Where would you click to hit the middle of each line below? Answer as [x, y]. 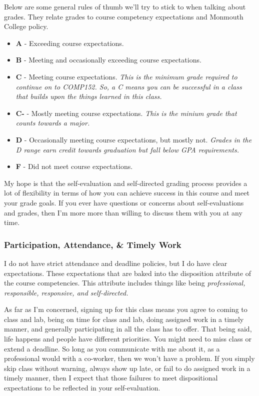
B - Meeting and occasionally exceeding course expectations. [108, 60]
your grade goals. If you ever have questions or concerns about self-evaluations [124, 202]
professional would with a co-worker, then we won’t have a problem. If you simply [129, 358]
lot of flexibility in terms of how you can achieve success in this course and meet [127, 193]
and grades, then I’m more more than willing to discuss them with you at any [123, 212]
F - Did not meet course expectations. [74, 166]
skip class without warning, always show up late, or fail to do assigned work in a [127, 368]
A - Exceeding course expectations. [70, 43]
